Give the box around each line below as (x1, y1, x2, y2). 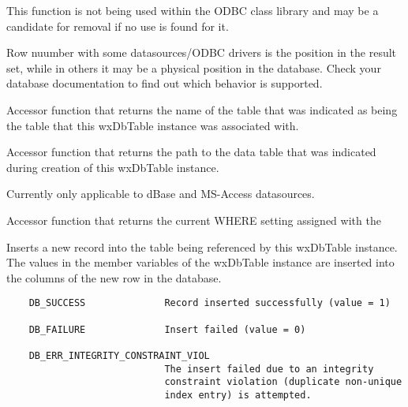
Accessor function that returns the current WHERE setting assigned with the (6, 211, 381, 228)
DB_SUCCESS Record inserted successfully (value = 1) (28, 297, 391, 309)
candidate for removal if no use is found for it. (6, 17, 229, 34)
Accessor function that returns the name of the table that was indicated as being (6, 101, 398, 118)
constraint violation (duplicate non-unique (164, 376, 402, 388)
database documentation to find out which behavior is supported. (6, 75, 323, 91)
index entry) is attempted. (164, 389, 312, 401)
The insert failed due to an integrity (164, 363, 374, 375)
